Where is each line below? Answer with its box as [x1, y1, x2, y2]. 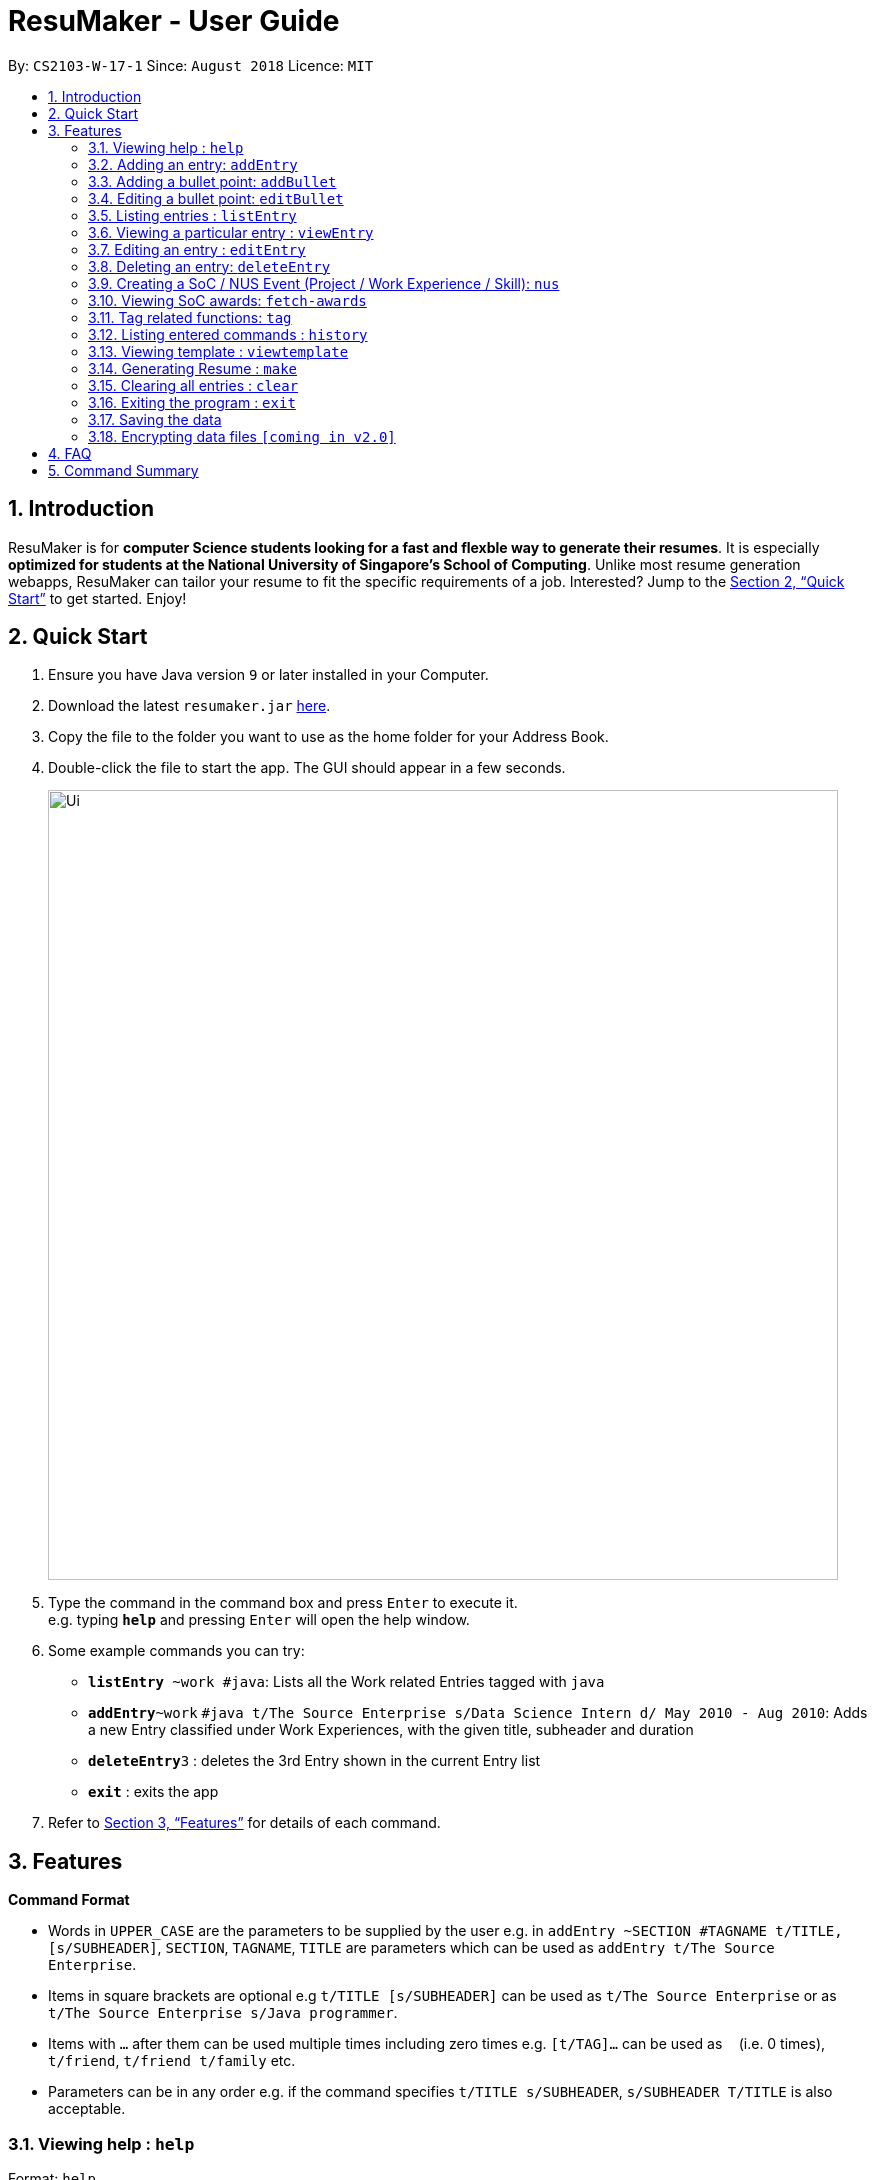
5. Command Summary [48, 461, 199, 479]
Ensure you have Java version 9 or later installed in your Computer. [48, 666, 489, 684]
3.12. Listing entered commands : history [88, 325, 368, 343]
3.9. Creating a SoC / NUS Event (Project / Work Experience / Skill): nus [88, 274, 560, 292]
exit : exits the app [88, 1783, 219, 1801]
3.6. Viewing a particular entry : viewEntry [88, 223, 374, 241]
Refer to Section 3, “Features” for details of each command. [48, 1814, 441, 1832]
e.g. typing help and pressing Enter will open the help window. [48, 1611, 470, 1629]
